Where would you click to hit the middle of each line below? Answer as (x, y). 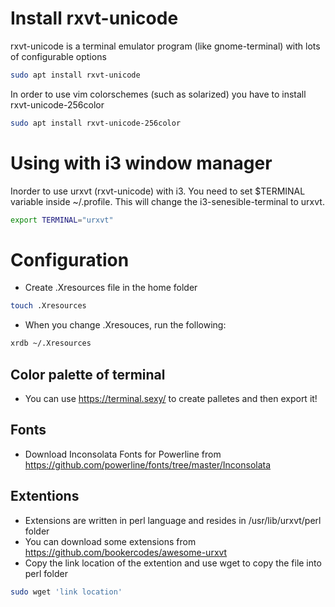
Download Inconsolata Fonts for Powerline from (123, 454)
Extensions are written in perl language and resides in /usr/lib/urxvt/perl (173, 520)
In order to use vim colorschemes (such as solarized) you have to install (158, 94)
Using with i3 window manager (141, 163)
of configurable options (58, 56)
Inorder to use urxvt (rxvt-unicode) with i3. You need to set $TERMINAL (158, 191)
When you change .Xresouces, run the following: (125, 325)
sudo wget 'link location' (66, 592)
